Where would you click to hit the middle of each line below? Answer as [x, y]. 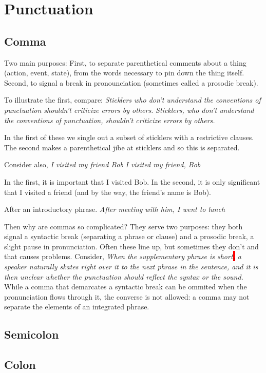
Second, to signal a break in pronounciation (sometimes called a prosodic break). [131, 82]
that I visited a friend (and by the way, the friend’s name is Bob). [108, 192]
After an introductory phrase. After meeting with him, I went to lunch [115, 209]
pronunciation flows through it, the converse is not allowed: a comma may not [127, 296]
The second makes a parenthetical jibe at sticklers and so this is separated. [122, 147]
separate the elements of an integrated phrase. [77, 307]
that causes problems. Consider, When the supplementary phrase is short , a [123, 256]
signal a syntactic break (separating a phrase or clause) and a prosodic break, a [129, 236]
